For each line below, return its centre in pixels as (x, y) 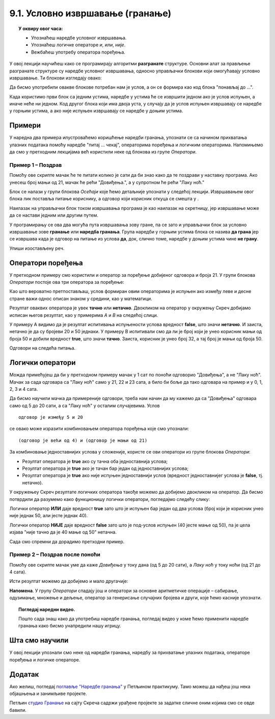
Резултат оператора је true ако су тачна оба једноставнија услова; (95, 461)
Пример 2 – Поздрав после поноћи (55, 554)
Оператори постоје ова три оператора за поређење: (67, 282)
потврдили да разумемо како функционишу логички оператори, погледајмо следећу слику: (110, 499)
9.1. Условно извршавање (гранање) (90, 13)
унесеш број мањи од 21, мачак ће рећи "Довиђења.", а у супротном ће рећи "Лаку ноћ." (107, 182)
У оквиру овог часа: (41, 29)
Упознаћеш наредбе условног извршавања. (79, 38)
